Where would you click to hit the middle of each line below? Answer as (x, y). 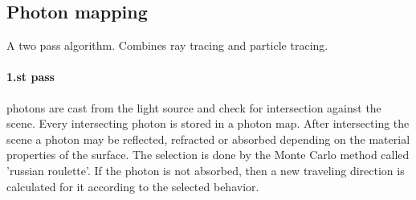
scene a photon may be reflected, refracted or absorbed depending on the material (208, 139)
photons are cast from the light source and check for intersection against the (194, 107)
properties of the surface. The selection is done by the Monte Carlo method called (208, 155)
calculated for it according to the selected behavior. (133, 186)
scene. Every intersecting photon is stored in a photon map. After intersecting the (208, 123)
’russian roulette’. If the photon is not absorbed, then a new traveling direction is (206, 170)
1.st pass (31, 77)
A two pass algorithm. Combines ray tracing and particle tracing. (167, 45)
